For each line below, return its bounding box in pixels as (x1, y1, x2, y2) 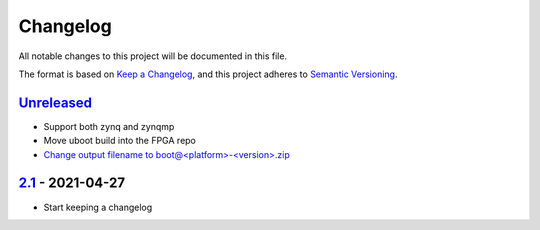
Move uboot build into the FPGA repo (43, 135, 197, 147)
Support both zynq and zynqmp (43, 120, 175, 132)
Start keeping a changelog (43, 201, 153, 213)
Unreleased (18, 94, 93, 111)
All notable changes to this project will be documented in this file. (18, 50, 288, 62)
